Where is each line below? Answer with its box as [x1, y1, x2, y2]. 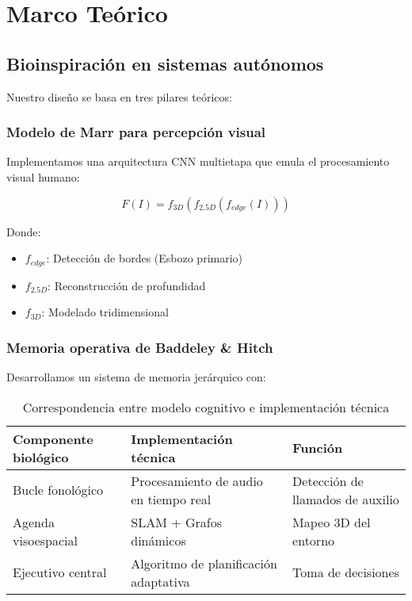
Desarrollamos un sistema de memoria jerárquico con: [6, 369, 266, 385]
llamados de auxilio [292, 489, 399, 508]
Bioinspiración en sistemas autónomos [6, 51, 324, 75]
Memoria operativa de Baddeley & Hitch [6, 337, 273, 357]
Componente [13, 429, 93, 448]
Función [292, 438, 343, 457]
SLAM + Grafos [131, 512, 222, 531]
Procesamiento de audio [131, 471, 263, 490]
